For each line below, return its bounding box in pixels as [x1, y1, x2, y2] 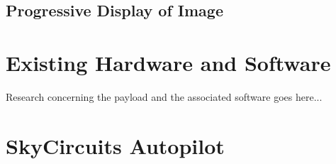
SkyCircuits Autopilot [6, 131, 225, 160]
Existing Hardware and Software [6, 48, 331, 77]
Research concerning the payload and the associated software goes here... [6, 89, 323, 104]
